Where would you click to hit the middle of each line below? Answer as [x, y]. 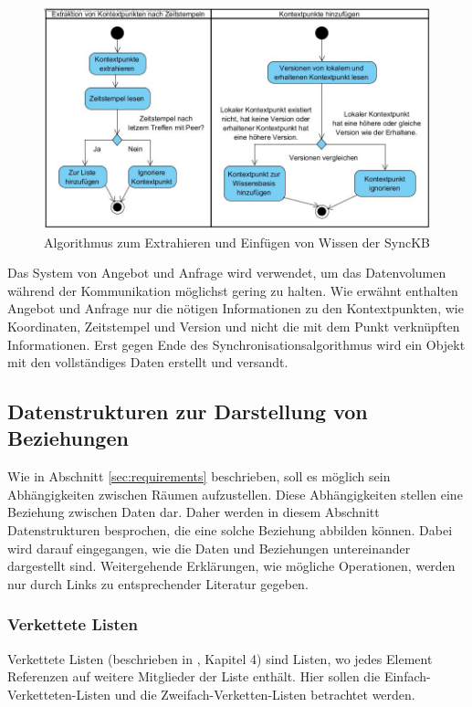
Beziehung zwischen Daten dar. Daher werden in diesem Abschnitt [194, 512]
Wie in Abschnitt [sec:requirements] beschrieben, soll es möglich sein [199, 476]
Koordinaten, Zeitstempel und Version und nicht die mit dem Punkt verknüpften [234, 326]
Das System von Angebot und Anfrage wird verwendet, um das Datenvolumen [227, 273]
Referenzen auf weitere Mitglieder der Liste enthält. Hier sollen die [194, 676]
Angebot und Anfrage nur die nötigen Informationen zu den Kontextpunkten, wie [236, 308]
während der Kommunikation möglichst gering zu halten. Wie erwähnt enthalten [233, 290]
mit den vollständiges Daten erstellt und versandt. [148, 362]
